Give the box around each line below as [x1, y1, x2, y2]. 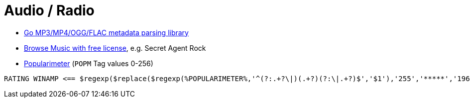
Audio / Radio [4, 2, 95, 19]
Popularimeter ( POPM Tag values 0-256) [24, 59, 153, 68]
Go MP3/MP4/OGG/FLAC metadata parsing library [24, 28, 189, 37]
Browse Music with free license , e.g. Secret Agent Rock [24, 43, 206, 52]
